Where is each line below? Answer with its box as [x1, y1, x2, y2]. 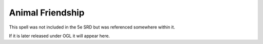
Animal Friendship [9, 7, 85, 18]
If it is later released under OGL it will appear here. [9, 33, 110, 39]
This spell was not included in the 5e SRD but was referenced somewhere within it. [9, 24, 175, 30]
